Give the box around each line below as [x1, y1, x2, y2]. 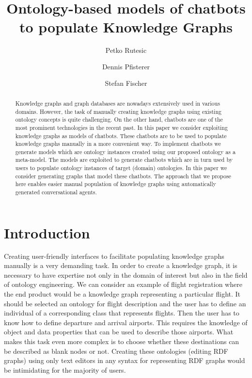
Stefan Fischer [105, 78, 147, 88]
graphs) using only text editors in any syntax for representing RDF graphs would [4, 355, 245, 365]
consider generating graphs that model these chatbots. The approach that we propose [15, 172, 231, 180]
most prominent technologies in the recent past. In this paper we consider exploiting [15, 123, 228, 131]
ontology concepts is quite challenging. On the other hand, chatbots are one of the [15, 115, 223, 124]
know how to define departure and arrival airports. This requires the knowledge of [4, 317, 248, 327]
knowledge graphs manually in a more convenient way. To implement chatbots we [15, 140, 221, 148]
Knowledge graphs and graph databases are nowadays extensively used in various [15, 99, 220, 107]
